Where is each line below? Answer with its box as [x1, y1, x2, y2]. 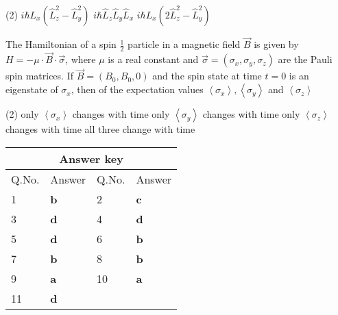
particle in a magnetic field [128, 37, 241, 51]
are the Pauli [278, 52, 333, 66]
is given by [254, 37, 299, 51]
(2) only [5, 107, 39, 121]
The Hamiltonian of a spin [5, 37, 117, 51]
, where [65, 52, 96, 66]
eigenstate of [5, 82, 58, 97]
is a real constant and [108, 52, 199, 66]
